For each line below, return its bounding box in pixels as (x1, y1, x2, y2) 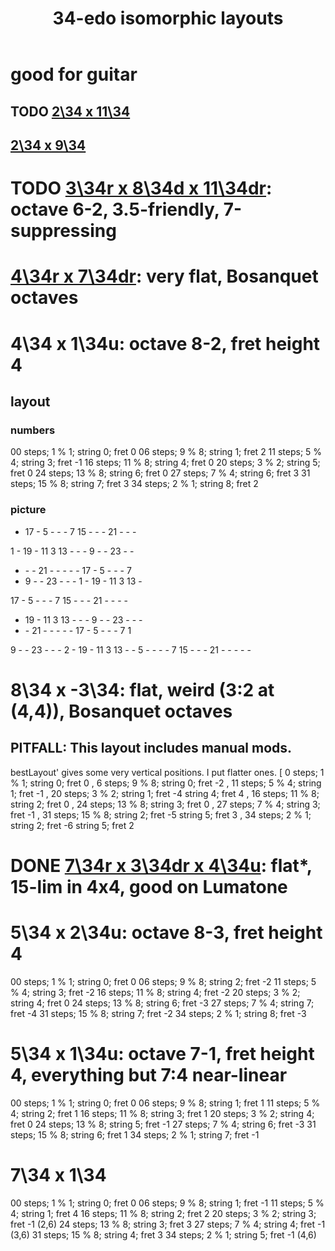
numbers (10, 423, 56, 437)
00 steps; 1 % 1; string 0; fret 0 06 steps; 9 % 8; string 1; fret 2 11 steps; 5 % (10, 446, 323, 458)
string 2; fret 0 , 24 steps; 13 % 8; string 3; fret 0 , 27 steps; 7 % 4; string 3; (10, 798, 321, 810)
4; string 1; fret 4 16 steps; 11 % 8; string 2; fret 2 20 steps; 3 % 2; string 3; (10, 1207, 317, 1219)
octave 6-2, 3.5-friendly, (10, 198, 220, 221)
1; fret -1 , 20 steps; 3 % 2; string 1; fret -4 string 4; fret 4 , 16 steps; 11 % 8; (10, 787, 320, 799)
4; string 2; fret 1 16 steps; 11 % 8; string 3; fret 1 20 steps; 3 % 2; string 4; (10, 1107, 315, 1119)
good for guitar (10, 63, 138, 86)
